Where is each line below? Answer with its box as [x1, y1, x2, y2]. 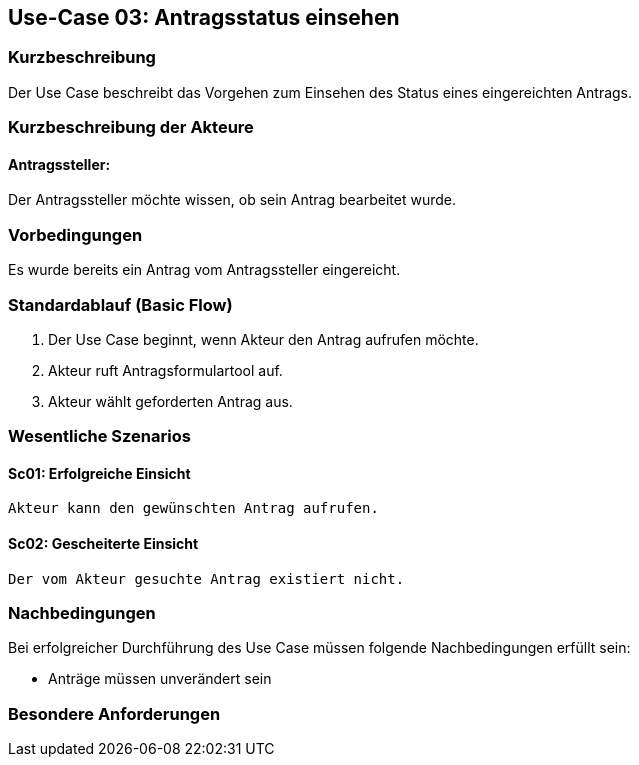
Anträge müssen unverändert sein [48, 670, 272, 688]
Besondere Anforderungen [8, 703, 221, 724]
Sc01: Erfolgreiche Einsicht [8, 464, 191, 482]
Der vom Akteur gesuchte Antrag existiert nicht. [8, 570, 405, 587]
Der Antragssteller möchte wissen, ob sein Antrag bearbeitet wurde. [8, 191, 456, 209]
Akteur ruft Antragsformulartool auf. [48, 361, 283, 379]
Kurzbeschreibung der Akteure [8, 117, 254, 138]
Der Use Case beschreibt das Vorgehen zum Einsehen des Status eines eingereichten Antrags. [8, 83, 633, 101]
